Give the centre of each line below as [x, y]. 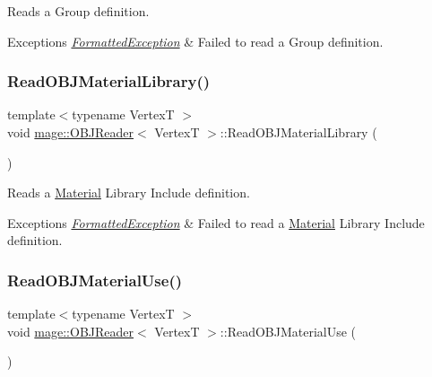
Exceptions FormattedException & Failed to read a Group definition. [195, 41]
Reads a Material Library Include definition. [129, 193]
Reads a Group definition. [78, 11]
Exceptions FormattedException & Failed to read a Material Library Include [216, 222]
